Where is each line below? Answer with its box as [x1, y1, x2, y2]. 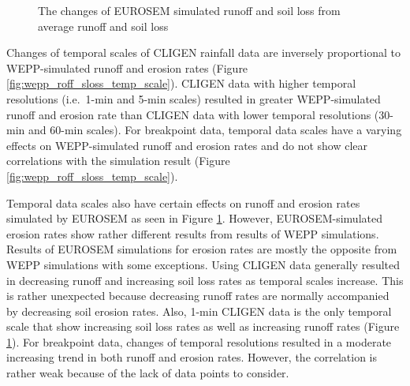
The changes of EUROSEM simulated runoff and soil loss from [38, 2, 341, 18]
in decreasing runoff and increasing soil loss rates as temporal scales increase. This [6, 272, 404, 288]
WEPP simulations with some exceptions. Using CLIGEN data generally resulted [6, 256, 400, 272]
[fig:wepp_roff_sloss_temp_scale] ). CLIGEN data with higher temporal [6, 75, 356, 92]
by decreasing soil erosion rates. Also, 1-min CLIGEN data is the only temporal [6, 302, 392, 319]
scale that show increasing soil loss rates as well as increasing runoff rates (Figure [6, 318, 400, 335]
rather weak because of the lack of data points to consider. [6, 365, 289, 381]
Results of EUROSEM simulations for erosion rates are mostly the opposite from [6, 241, 397, 257]
